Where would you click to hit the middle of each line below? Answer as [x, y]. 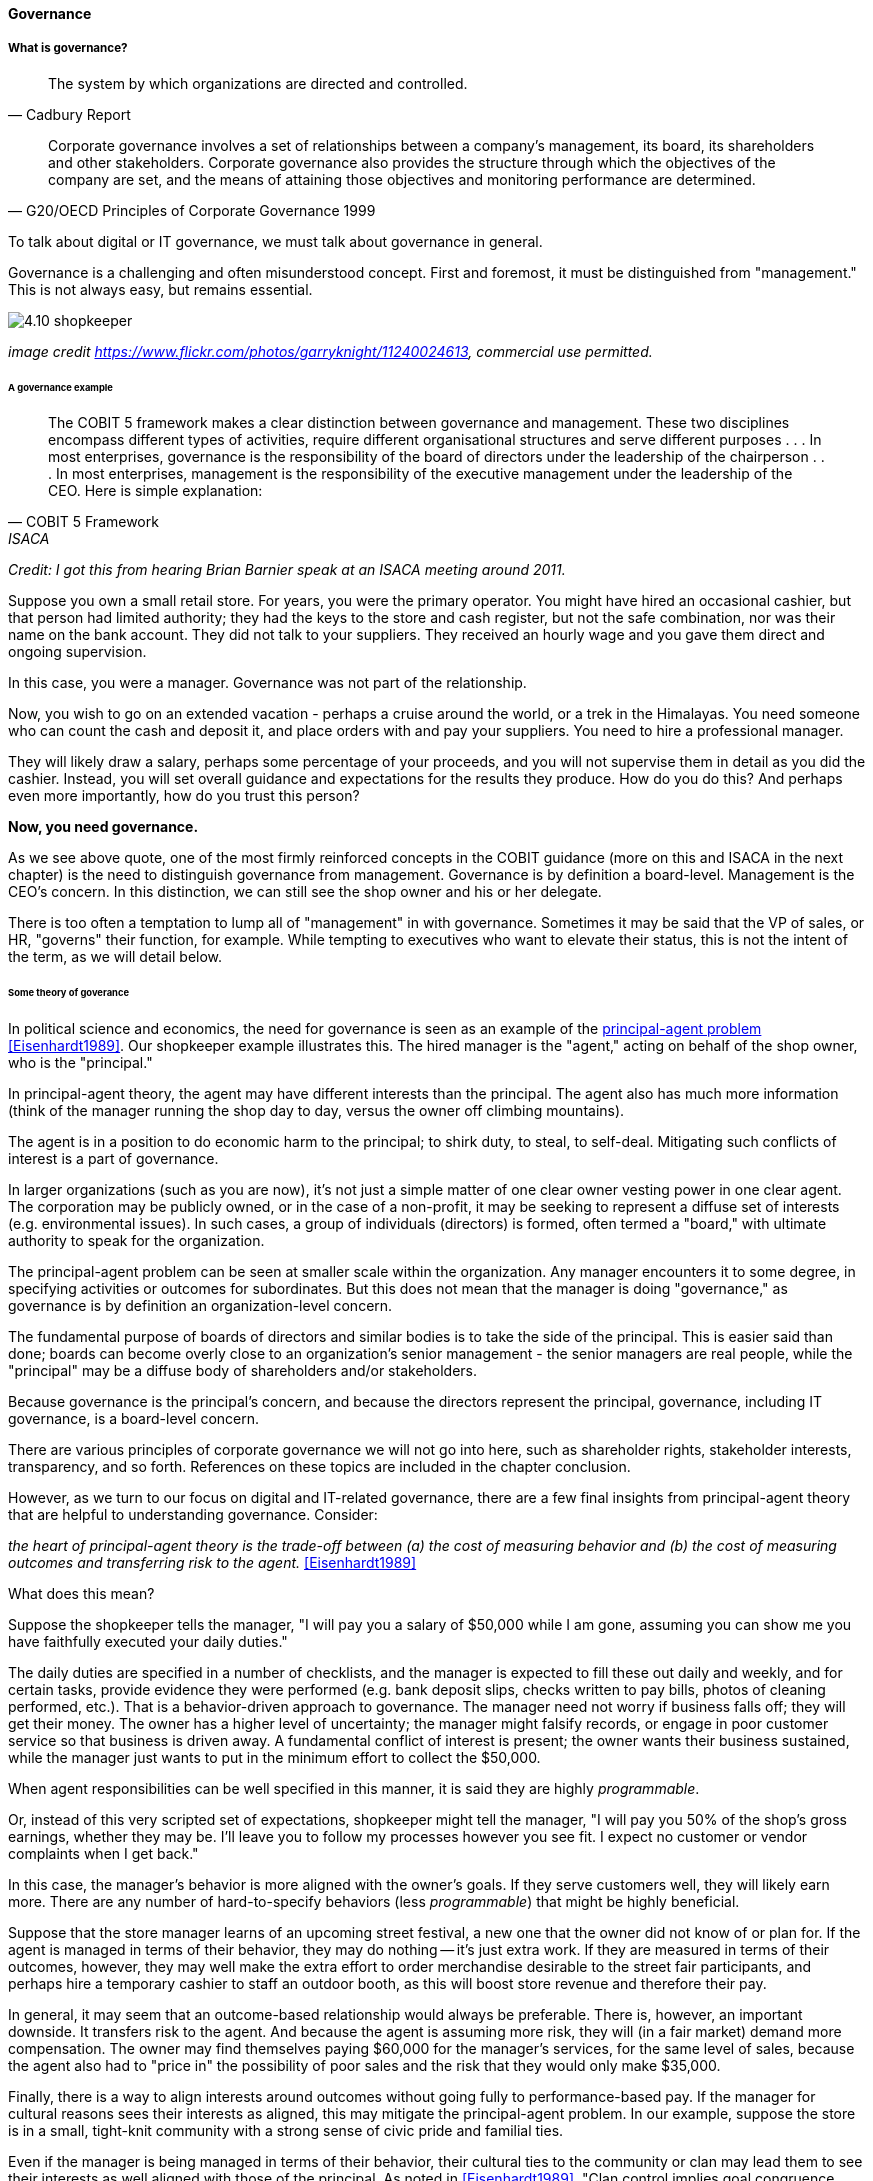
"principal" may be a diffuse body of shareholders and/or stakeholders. [243, 1371]
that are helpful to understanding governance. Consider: [193, 1515]
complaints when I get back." [103, 1854]
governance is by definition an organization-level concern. [200, 1306]
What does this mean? [81, 1594]
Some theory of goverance [69, 993]
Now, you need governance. [103, 827]
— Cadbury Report [69, 114]
